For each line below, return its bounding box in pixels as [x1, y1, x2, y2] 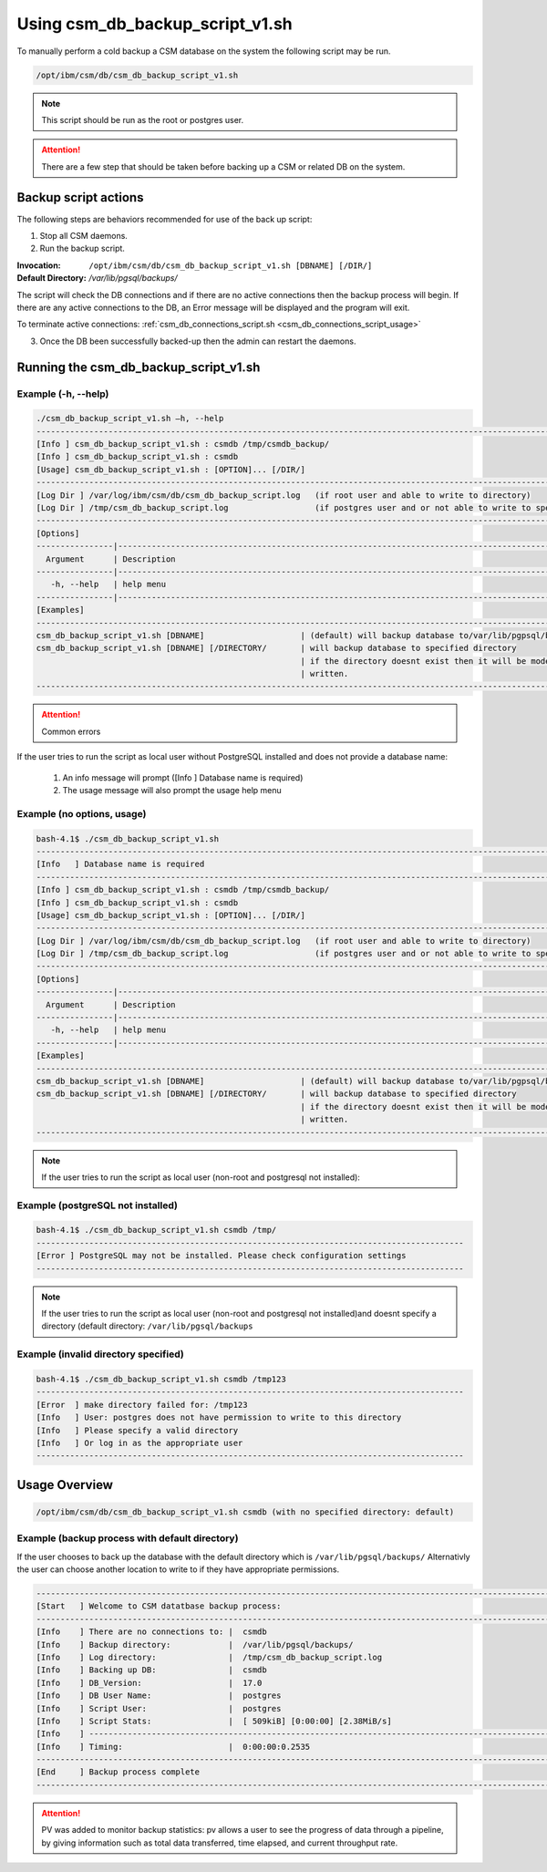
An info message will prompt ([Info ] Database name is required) [62, 771, 304, 783]
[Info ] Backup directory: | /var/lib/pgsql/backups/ [36, 1639, 354, 1650]
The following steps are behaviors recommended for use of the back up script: [16, 213, 313, 224]
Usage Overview [16, 1477, 114, 1493]
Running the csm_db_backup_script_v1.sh [16, 359, 261, 375]
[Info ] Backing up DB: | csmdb [36, 1665, 268, 1675]
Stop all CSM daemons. [39, 230, 128, 241]
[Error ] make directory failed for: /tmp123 [36, 1400, 248, 1410]
